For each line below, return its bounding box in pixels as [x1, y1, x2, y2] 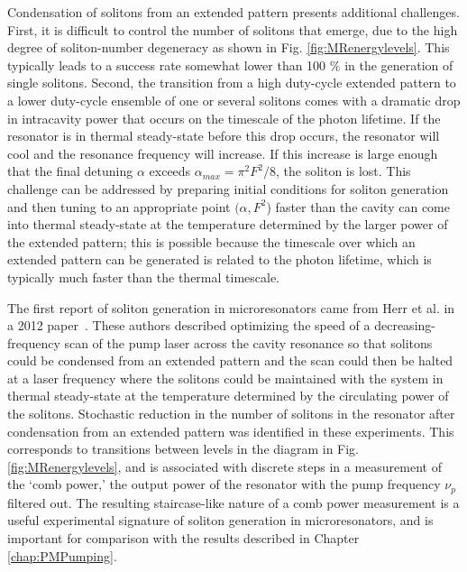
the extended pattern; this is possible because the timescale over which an [7, 232, 416, 251]
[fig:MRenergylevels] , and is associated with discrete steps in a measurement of [7, 457, 442, 475]
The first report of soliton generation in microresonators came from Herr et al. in [7, 298, 455, 317]
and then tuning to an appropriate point [7, 197, 231, 216]
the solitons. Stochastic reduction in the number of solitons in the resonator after [7, 404, 455, 423]
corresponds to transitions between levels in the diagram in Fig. [7, 439, 360, 458]
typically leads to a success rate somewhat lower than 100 [7, 55, 326, 74]
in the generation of [344, 55, 453, 74]
